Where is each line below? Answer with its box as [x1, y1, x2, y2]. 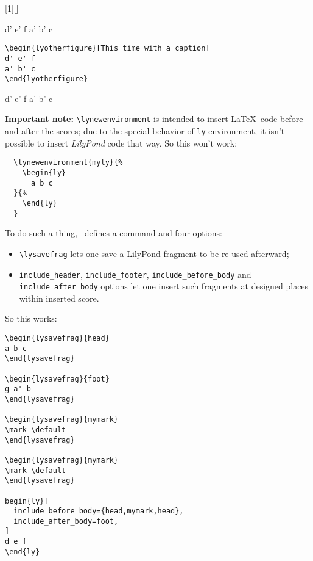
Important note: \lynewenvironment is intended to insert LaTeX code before [5, 112, 303, 125]
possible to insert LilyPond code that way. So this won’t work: [5, 136, 237, 149]
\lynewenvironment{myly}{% [13, 158, 123, 167]
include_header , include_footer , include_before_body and [19, 267, 251, 280]
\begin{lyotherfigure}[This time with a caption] [5, 44, 210, 53]
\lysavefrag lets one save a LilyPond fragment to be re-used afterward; [19, 247, 289, 259]
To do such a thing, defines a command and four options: [5, 226, 222, 239]
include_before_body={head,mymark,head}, [13, 507, 184, 516]
